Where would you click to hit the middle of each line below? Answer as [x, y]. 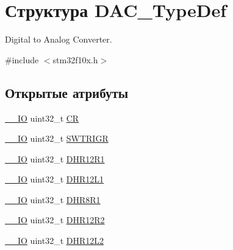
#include [22, 59]
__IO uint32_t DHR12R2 [55, 220]
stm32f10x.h [75, 59]
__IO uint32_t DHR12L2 [54, 241]
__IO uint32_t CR [42, 118]
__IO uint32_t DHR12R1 [55, 158]
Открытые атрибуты [67, 92]
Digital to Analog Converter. [59, 39]
